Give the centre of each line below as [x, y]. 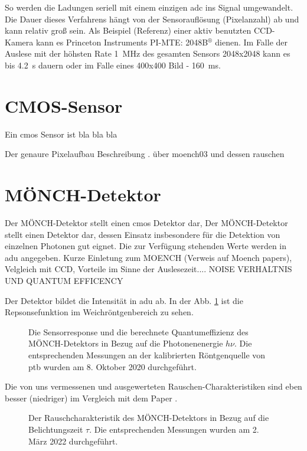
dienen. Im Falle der [252, 42]
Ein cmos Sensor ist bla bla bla [61, 134]
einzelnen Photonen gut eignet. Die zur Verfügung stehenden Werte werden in [146, 246]
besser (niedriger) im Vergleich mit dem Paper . [91, 398]
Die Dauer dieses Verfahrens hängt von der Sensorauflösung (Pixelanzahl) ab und [152, 19]
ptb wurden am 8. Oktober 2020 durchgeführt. [112, 366]
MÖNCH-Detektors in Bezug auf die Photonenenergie [126, 343]
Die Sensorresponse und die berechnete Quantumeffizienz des [138, 331]
